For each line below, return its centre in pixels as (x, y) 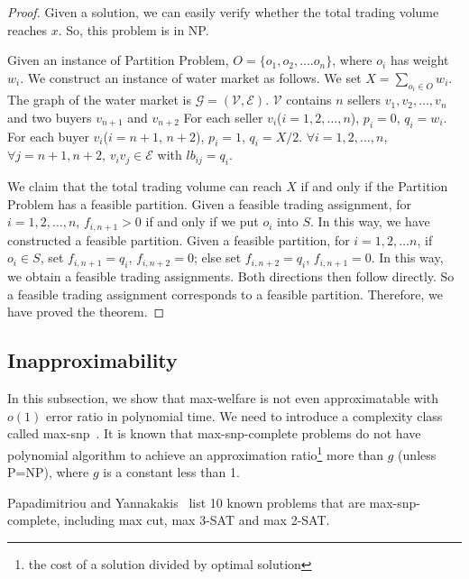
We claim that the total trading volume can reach (145, 186)
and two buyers (50, 117)
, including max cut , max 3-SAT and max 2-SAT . (193, 520)
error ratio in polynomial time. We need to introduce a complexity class (244, 415)
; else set (217, 257)
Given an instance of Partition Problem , (118, 60)
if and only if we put (202, 221)
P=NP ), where (48, 472)
